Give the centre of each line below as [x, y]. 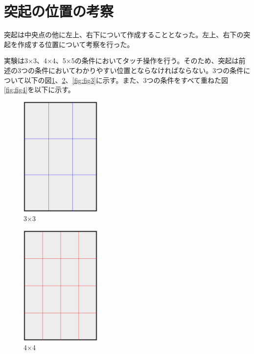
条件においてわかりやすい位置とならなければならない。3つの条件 [139, 70]
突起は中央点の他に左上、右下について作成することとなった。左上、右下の [124, 35]
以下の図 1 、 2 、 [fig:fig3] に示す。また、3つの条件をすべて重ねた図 [126, 80]
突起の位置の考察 [59, 11]
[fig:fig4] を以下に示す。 [39, 89]
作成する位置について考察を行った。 [76, 44]
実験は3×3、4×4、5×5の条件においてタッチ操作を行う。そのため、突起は [121, 61]
